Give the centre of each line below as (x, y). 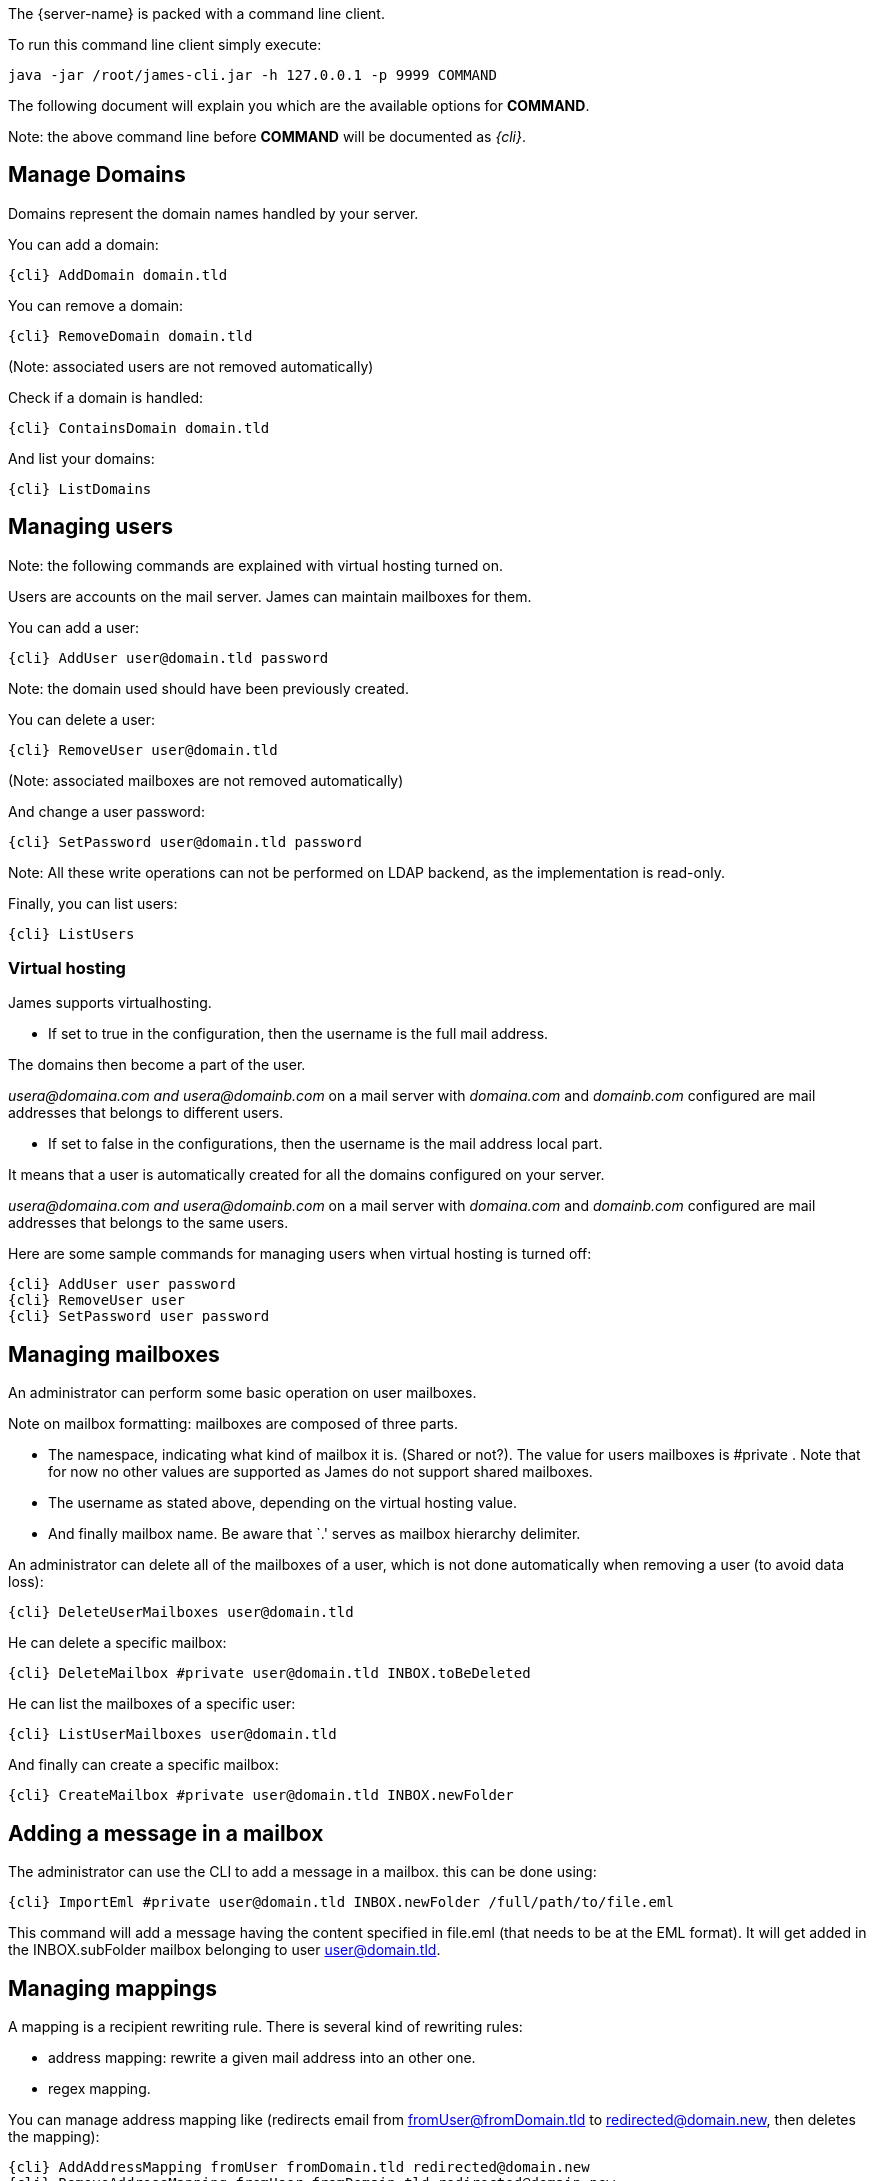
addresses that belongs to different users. (146, 1113)
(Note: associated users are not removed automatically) (191, 366)
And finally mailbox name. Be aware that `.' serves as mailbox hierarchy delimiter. (314, 1534)
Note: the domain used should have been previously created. (208, 688)
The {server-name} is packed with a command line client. (196, 13)
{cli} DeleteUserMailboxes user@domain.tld (181, 1612)
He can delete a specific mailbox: (117, 1643)
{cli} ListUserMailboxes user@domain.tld (172, 1734)
